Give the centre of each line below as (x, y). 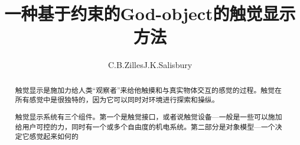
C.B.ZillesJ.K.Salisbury (150, 65)
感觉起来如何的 (54, 136)
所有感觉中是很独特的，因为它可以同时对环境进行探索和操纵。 (117, 100)
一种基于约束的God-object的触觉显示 (150, 13)
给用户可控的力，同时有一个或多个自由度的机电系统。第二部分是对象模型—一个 (145, 126)
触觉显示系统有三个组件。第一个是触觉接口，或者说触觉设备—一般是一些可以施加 (149, 116)
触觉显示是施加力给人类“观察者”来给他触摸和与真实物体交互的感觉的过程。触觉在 (148, 90)
